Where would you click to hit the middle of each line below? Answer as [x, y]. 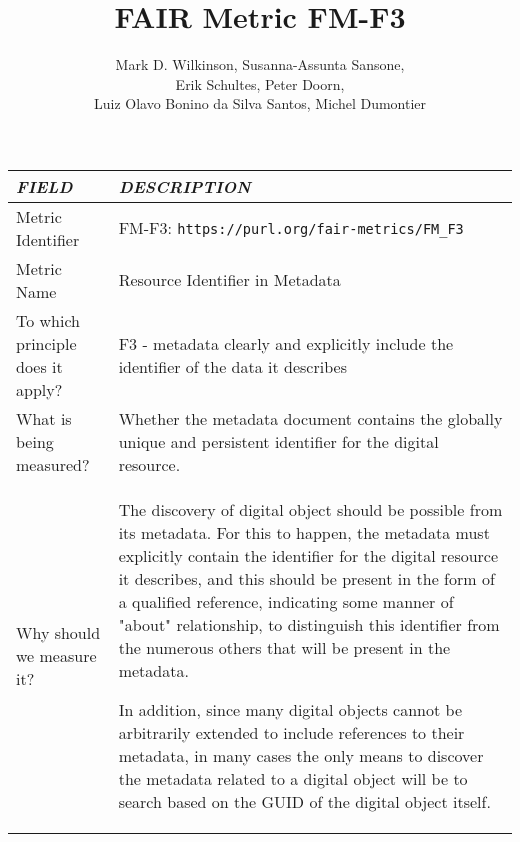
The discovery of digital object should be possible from [310, 509]
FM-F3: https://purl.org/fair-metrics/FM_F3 [291, 228]
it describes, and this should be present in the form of [306, 578]
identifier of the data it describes [232, 366]
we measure [56, 655]
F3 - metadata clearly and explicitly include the [286, 343]
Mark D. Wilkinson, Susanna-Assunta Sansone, [260, 64]
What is [44, 418]
